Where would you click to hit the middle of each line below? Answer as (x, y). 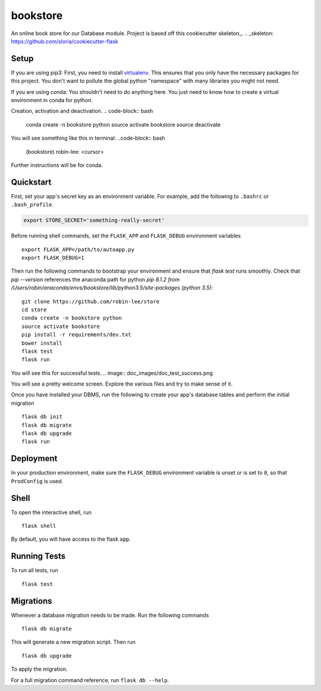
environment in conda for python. (52, 100)
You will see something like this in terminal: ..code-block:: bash (88, 138)
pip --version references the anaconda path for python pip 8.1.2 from (95, 279)
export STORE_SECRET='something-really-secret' (94, 220)
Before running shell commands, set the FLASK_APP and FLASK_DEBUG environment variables (126, 236)
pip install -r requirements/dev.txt (77, 335)
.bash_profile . (32, 204)
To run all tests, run (35, 570)
